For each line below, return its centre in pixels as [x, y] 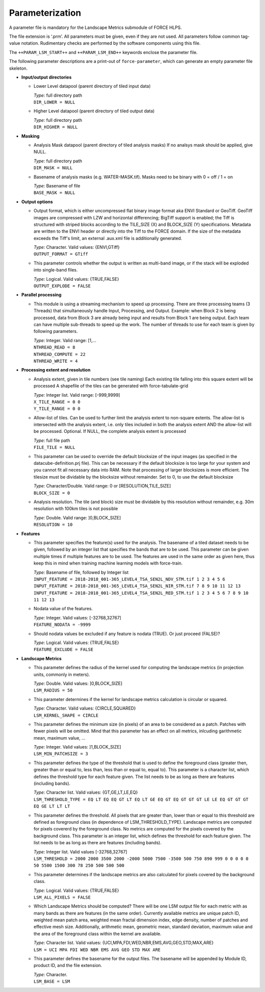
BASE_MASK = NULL [54, 193]
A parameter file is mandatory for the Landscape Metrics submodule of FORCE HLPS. [95, 27]
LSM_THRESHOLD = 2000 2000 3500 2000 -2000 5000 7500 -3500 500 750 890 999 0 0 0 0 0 [141, 858]
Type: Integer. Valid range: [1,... [65, 340]
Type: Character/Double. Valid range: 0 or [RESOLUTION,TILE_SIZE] [102, 486]
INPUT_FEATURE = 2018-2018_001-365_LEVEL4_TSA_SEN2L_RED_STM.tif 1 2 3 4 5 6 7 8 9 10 [141, 593]
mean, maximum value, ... [60, 738]
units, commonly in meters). [62, 674]
